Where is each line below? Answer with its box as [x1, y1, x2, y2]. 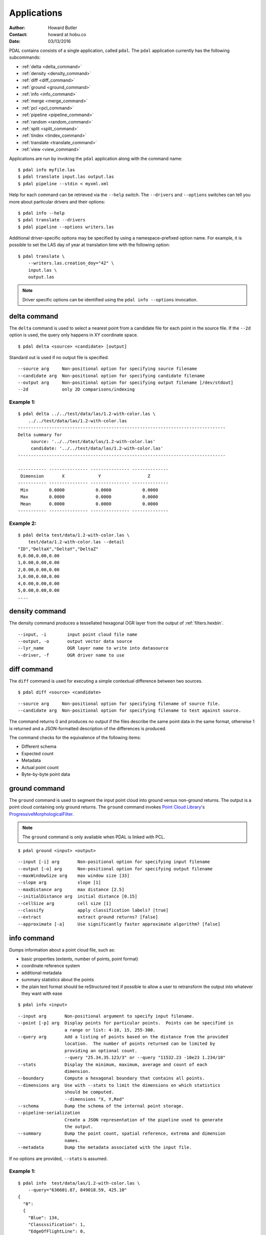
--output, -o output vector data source [18, 639, 133, 644]
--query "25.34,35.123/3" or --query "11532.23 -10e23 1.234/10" [64, 1055, 226, 1061]
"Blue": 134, [28, 1215, 60, 1220]
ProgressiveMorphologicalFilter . [9, 811, 74, 817]
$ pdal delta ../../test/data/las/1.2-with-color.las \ [18, 411, 156, 417]
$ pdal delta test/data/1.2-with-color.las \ [18, 532, 130, 538]
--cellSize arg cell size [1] [18, 901, 112, 906]
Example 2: [9, 520, 36, 527]
